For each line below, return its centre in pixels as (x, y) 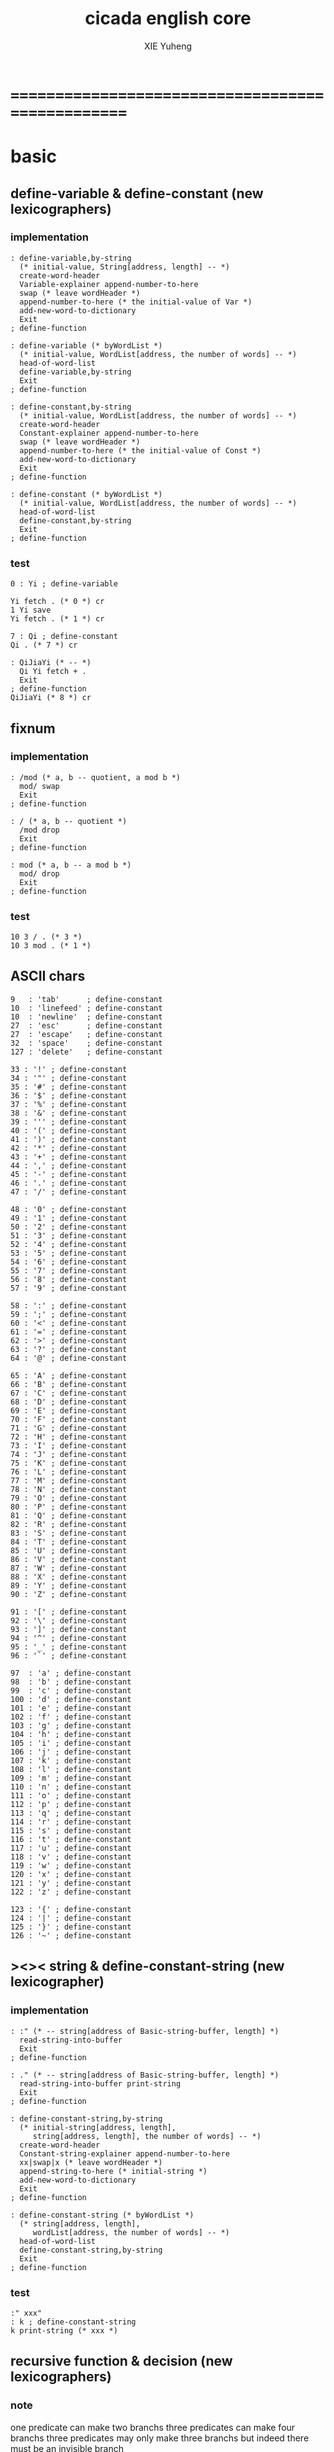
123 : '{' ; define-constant (71, 1909)
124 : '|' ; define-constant (71, 1918)
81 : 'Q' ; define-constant (69, 1515)
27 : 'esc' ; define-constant (86, 1025)
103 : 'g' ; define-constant (71, 1725)
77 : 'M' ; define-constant (69, 1480)
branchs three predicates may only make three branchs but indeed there (160, 2438)
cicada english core (168, 18)
